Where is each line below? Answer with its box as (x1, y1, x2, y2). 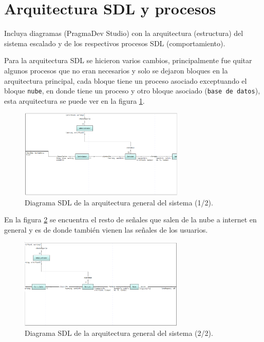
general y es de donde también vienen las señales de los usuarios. (4, 224, 208, 235)
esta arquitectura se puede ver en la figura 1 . (4, 95, 145, 106)
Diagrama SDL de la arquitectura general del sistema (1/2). (25, 197, 213, 207)
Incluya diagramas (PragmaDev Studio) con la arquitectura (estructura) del (4, 28, 243, 39)
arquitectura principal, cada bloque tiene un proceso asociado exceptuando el (4, 75, 247, 86)
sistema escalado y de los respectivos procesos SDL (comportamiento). (4, 37, 225, 48)
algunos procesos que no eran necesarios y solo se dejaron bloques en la (4, 65, 228, 75)
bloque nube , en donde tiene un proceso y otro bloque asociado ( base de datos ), (4, 85, 260, 96)
